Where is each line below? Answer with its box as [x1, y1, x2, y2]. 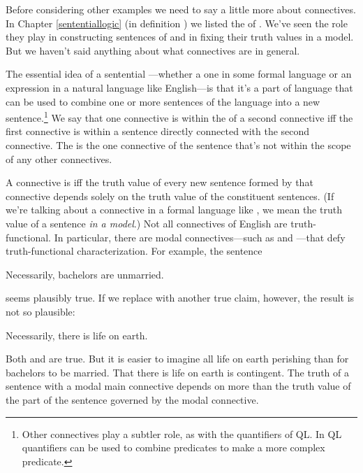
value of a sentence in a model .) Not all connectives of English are [6, 216, 288, 230]
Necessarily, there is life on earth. [6, 327, 148, 342]
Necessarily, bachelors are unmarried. [6, 267, 164, 281]
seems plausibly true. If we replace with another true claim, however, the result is [6, 290, 355, 305]
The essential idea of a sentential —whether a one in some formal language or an [6, 66, 352, 81]
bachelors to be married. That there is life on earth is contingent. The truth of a [6, 365, 350, 379]
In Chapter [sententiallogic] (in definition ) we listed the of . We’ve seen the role [6, 15, 348, 30]
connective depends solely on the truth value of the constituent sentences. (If [6, 188, 334, 203]
